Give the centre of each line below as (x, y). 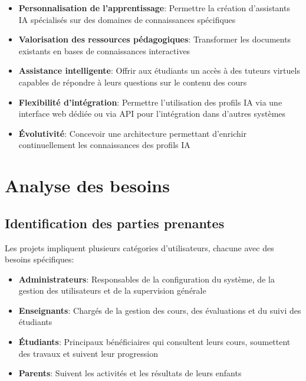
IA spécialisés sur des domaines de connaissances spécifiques (127, 19)
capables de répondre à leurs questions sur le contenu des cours (133, 82)
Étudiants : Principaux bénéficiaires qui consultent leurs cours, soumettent (154, 342)
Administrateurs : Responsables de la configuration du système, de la (147, 279)
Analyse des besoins (87, 185)
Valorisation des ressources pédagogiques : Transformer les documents (155, 39)
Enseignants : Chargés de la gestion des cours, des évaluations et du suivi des (160, 310)
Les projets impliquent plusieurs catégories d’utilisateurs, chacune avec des (139, 247)
